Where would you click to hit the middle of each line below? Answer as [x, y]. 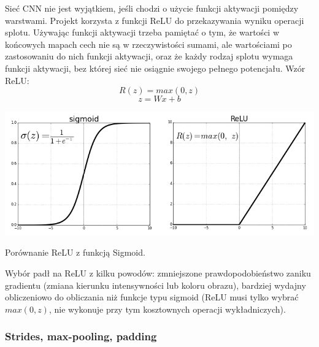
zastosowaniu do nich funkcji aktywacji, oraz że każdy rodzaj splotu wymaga [149, 56]
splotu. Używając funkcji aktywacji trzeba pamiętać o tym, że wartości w [142, 32]
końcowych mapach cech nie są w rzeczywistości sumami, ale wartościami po [148, 44]
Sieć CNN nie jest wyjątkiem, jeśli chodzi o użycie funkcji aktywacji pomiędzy [152, 8]
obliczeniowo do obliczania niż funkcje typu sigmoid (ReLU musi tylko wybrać [152, 297]
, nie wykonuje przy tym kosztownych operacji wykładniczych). [167, 309]
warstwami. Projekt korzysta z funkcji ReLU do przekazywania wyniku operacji [155, 20]
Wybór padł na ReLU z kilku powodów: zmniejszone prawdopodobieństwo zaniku [158, 273]
